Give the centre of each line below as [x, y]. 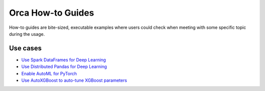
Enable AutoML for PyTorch [49, 73]
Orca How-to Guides [52, 13]
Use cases [25, 48]
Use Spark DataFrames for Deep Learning [64, 60]
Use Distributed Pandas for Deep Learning [64, 67]
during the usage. [27, 34]
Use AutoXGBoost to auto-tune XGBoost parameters [74, 80]
